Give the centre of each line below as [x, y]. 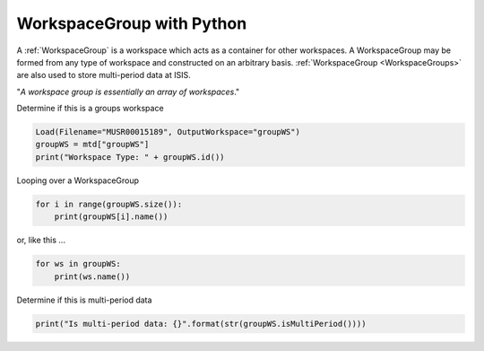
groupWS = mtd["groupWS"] [92, 145]
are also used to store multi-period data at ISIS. [104, 75]
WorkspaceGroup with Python [132, 23]
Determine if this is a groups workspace [91, 109]
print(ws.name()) [92, 276]
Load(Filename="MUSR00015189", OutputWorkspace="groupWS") [168, 132]
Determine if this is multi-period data [84, 300]
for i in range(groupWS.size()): [109, 204]
